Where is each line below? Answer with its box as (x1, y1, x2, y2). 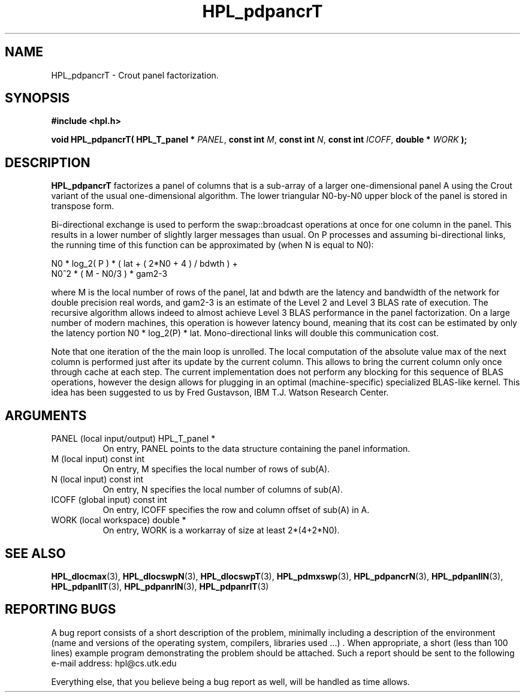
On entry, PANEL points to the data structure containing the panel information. (102, 443, 411, 454)
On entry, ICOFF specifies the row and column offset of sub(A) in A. (102, 505, 370, 515)
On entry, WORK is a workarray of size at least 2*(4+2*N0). (102, 525, 340, 536)
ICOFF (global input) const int (51, 494, 167, 505)
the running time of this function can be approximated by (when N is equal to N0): (51, 240, 374, 251)
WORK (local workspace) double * (51, 515, 186, 526)
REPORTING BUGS (5, 602, 116, 617)
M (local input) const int (51, 454, 145, 464)
